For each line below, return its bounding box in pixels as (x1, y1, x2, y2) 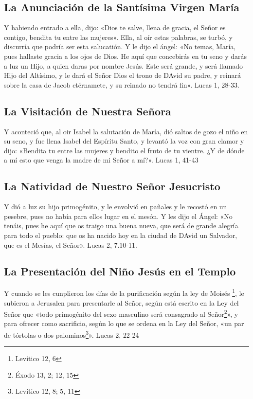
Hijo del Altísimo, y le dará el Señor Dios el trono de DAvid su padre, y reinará (4, 70, 241, 80)
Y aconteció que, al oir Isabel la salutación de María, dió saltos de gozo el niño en (4, 126, 248, 136)
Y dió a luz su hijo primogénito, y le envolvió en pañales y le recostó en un (4, 201, 227, 212)
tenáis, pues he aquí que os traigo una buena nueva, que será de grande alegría (4, 220, 238, 231)
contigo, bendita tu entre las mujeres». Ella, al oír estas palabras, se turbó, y (4, 32, 233, 42)
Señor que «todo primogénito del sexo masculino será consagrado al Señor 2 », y (4, 308, 238, 319)
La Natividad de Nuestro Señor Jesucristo (4, 179, 220, 194)
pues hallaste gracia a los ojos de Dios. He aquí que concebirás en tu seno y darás (4, 51, 247, 61)
